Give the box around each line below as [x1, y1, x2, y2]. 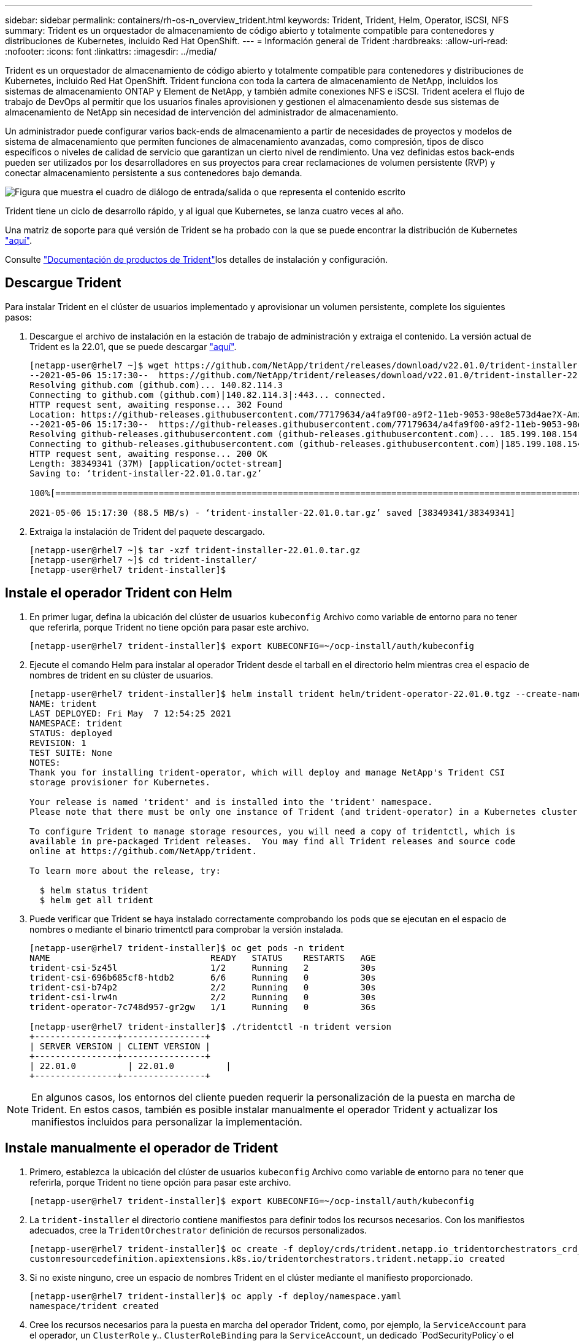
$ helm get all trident [39, 895, 154, 905]
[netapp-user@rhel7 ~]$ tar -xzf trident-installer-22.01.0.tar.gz [29, 545, 361, 555]
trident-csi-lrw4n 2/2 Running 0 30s [29, 992, 376, 1002]
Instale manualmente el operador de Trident [5, 1140, 278, 1156]
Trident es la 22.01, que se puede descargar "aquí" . [29, 341, 237, 352]
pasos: [5, 311, 32, 322]
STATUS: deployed [29, 728, 112, 738]
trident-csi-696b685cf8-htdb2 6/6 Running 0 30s [29, 972, 376, 982]
